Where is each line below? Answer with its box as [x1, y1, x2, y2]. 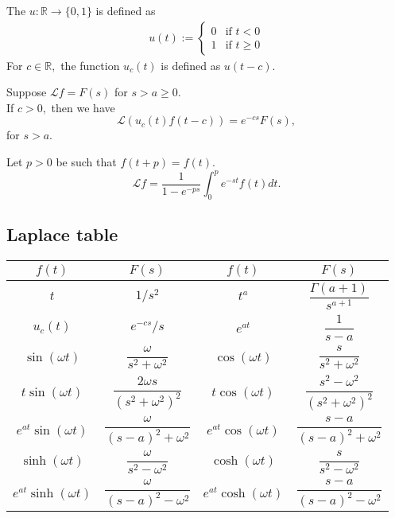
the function [60, 56, 120, 73]
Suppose [6, 84, 47, 100]
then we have [51, 99, 115, 115]
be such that [56, 154, 117, 169]
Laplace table [6, 222, 118, 247]
